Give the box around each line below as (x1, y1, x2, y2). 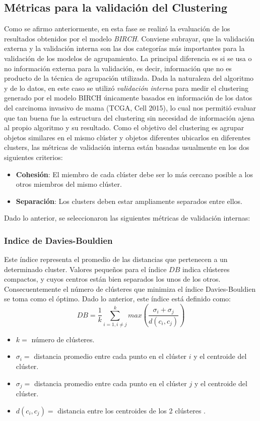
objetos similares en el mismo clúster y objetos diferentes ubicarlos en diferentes (4, 132, 250, 142)
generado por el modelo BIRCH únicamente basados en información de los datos (4, 92, 252, 103)
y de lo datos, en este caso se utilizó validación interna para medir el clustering (4, 82, 248, 93)
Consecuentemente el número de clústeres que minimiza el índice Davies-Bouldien (4, 283, 256, 294)
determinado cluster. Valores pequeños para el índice (4, 264, 167, 274)
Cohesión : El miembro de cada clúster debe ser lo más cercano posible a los (16, 169, 253, 179)
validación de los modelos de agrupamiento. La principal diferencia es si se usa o (4, 52, 252, 63)
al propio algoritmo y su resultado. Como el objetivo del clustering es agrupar (4, 122, 244, 133)
